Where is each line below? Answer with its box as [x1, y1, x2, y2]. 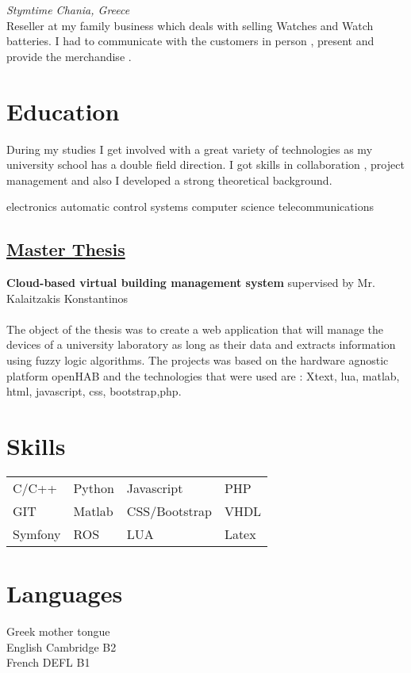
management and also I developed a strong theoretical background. [6, 171, 332, 188]
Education [6, 94, 120, 127]
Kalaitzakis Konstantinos [6, 289, 129, 306]
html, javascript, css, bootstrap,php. [6, 383, 182, 400]
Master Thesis [6, 237, 125, 262]
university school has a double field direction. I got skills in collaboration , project [6, 156, 405, 173]
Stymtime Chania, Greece [6, 2, 130, 17]
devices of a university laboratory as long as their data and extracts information [6, 336, 396, 353]
